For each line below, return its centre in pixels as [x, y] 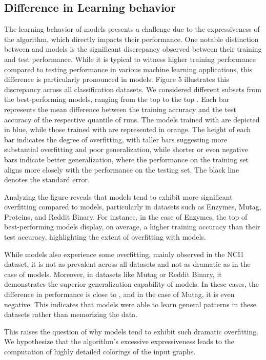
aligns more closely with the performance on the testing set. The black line [122, 169]
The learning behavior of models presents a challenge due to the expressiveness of [132, 29]
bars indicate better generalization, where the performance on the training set [126, 159]
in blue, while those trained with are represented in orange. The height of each [128, 129]
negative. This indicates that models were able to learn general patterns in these [130, 304]
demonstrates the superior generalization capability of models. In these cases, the [131, 284]
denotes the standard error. [47, 179]
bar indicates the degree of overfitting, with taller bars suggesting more [116, 139]
